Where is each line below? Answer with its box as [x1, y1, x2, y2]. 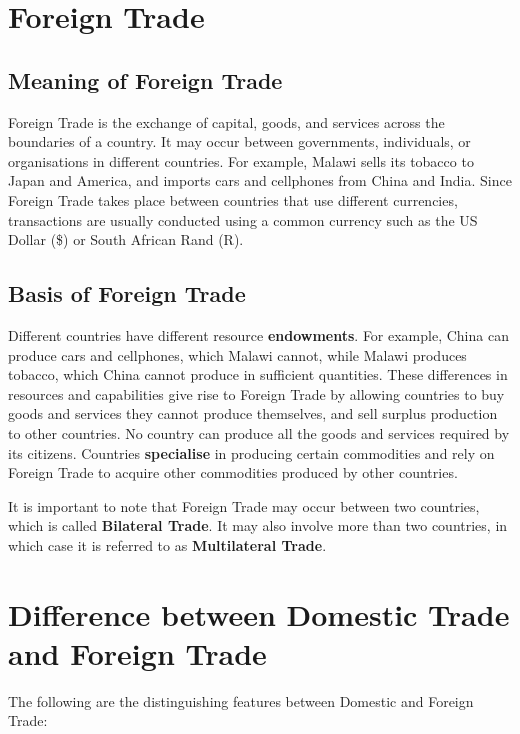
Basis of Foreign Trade [8, 278, 246, 309]
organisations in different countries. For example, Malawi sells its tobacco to [8, 150, 474, 171]
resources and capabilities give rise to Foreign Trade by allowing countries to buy [8, 383, 505, 404]
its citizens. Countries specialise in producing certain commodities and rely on [8, 442, 495, 463]
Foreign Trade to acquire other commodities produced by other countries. [8, 462, 458, 483]
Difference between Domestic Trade [8, 593, 510, 634]
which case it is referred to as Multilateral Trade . [8, 534, 327, 555]
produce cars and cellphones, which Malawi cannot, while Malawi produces [8, 344, 467, 365]
